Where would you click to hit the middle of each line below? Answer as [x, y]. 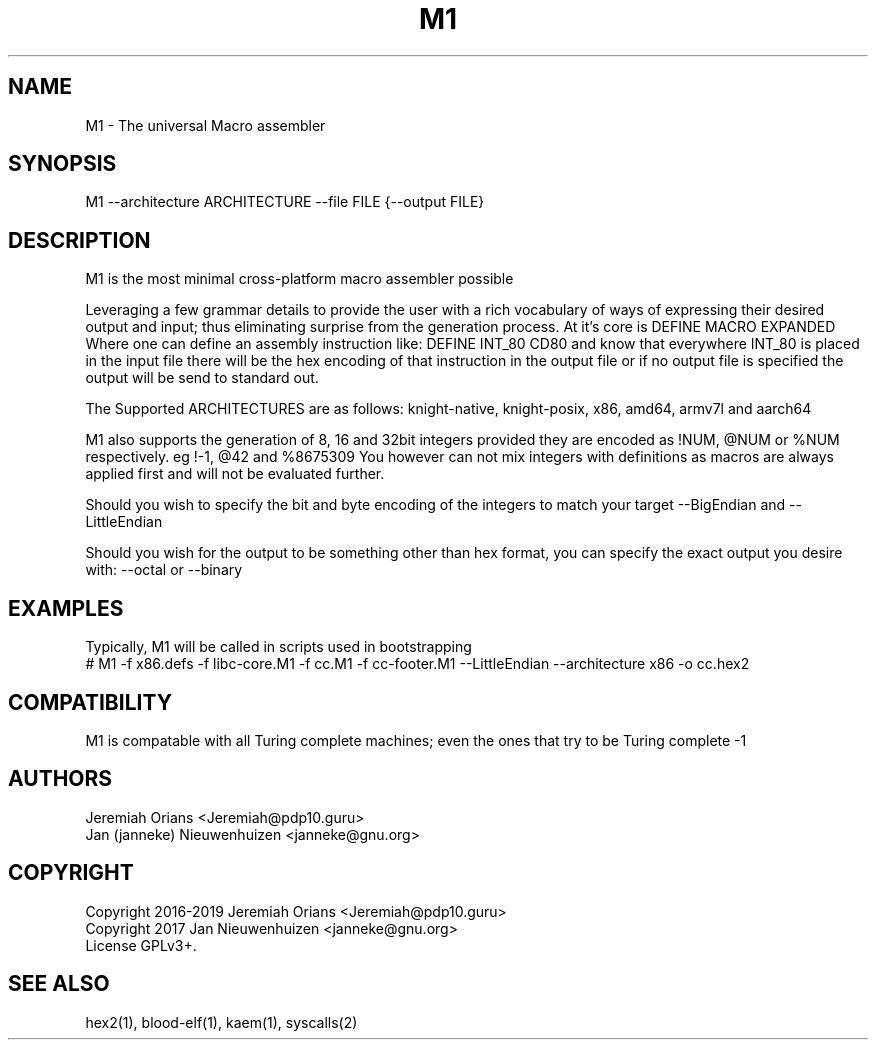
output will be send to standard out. [202, 378]
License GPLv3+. [141, 945]
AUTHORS [60, 779]
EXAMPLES [66, 608]
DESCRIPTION [79, 240]
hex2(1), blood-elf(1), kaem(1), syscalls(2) [221, 1022]
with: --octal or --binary [164, 570]
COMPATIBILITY [90, 702]
